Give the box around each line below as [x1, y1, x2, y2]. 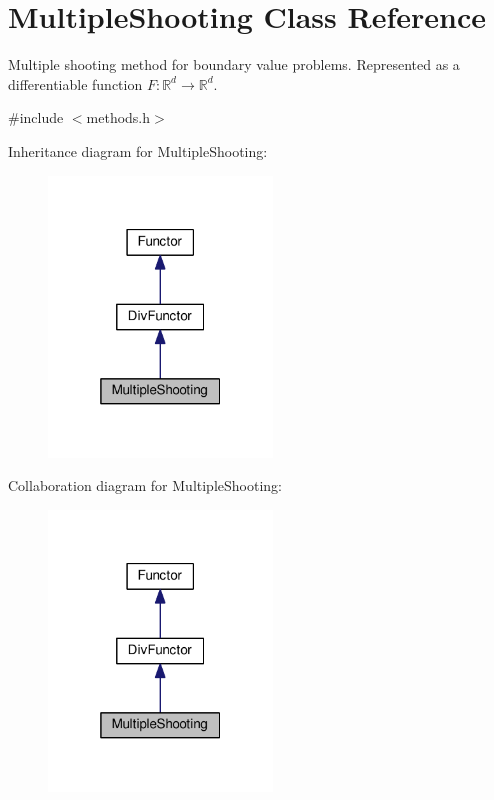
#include [8, 107, 64, 128]
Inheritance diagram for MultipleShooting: [8, 140, 268, 161]
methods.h [86, 107, 151, 128]
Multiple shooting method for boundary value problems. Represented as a [8, 54, 460, 75]
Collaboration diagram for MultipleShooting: [8, 475, 282, 496]
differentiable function [8, 73, 143, 94]
